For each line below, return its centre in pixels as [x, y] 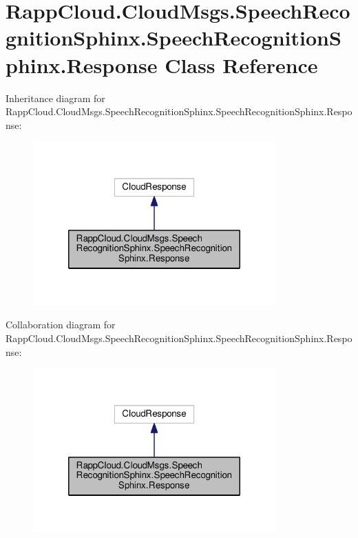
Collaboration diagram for [61, 325]
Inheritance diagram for [55, 98]
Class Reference [241, 64]
